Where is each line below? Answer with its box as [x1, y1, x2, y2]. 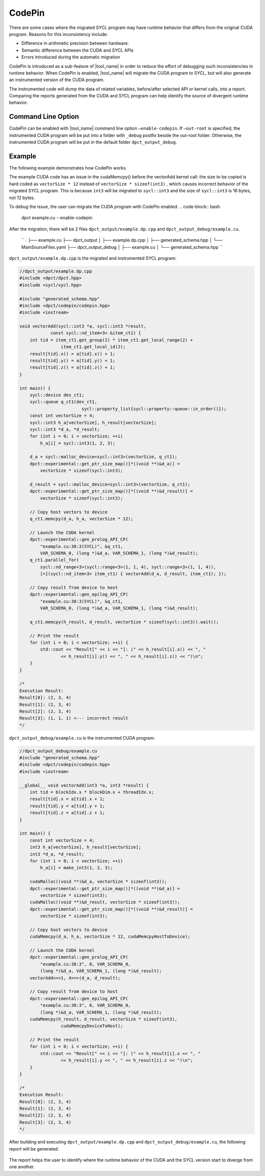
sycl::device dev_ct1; [29, 392, 84, 398]
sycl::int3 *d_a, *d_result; [29, 427, 100, 432]
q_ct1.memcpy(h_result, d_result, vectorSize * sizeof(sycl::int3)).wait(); [29, 619, 219, 625]
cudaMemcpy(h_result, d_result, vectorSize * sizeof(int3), [29, 1016, 178, 1022]
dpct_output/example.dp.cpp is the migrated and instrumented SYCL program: [9, 255, 177, 261]
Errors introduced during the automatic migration [21, 54, 120, 60]
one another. [9, 1164, 35, 1170]
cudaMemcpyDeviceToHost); [60, 1023, 123, 1029]
